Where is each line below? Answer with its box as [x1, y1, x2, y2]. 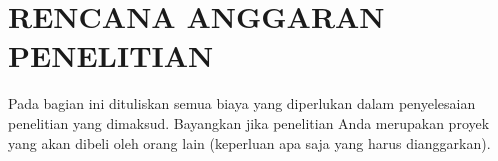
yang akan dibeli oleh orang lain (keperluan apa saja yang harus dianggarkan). [8, 132, 491, 153]
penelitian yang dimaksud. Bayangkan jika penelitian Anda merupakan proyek [8, 112, 490, 133]
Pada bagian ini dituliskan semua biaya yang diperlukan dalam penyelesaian [8, 93, 476, 114]
